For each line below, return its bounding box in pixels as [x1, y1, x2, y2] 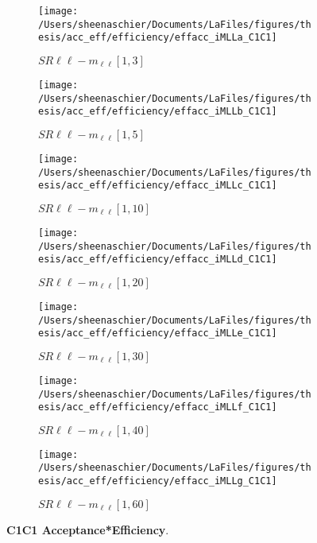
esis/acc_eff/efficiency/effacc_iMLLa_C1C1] [38, 32, 277, 44]
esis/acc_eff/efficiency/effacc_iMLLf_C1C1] [38, 401, 277, 413]
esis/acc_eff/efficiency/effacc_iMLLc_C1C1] [38, 180, 277, 192]
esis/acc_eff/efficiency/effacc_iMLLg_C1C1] [38, 475, 277, 487]
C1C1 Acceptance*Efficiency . [6, 521, 169, 537]
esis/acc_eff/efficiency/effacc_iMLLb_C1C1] [38, 106, 277, 118]
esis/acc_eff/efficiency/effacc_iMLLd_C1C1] [38, 254, 277, 266]
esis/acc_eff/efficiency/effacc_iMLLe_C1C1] [38, 328, 277, 339]
